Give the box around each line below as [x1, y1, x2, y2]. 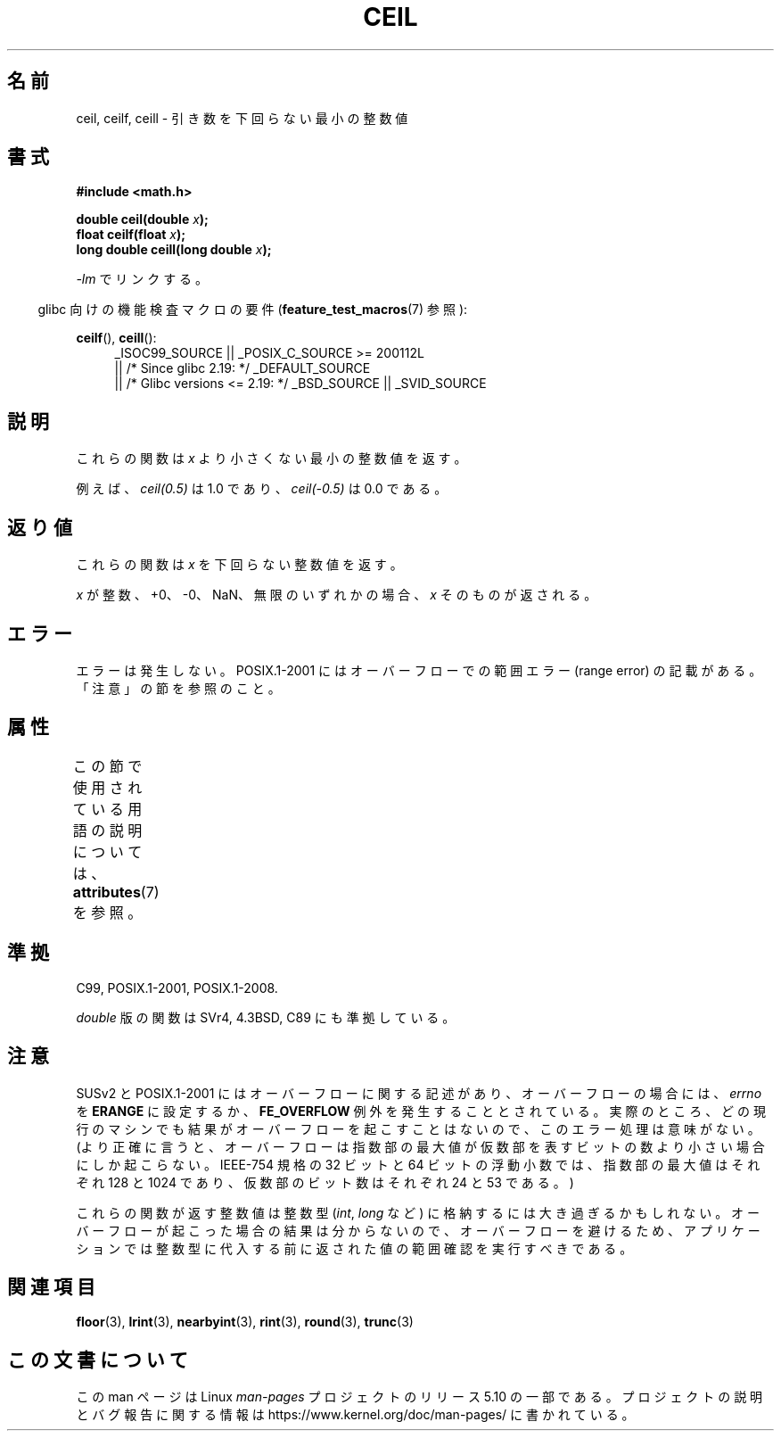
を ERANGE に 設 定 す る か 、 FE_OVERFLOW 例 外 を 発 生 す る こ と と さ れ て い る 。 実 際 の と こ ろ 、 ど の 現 [76, 1103, 766, 1119]
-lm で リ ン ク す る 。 [76, 271, 209, 287]
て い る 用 [72, 799, 143, 818]
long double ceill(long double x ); [76, 242, 272, 258]
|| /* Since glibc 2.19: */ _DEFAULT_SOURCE [114, 360, 371, 376]
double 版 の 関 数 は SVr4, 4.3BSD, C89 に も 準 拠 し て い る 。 [76, 1009, 456, 1025]
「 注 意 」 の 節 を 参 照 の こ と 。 [76, 680, 281, 696]
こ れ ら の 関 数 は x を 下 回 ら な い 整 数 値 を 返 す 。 [76, 557, 403, 573]
